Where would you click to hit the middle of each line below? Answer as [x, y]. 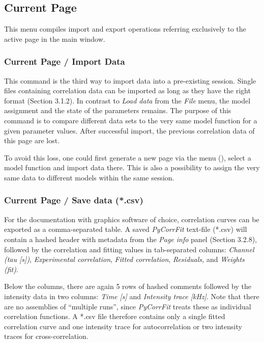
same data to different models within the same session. [89, 177]
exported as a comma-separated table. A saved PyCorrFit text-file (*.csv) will [126, 229]
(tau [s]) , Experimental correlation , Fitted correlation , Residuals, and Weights [124, 259]
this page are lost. [32, 140]
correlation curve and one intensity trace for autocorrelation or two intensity [123, 326]
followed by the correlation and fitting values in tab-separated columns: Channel [129, 249]
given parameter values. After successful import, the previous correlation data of [129, 130]
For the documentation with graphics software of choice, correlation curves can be [132, 219]
